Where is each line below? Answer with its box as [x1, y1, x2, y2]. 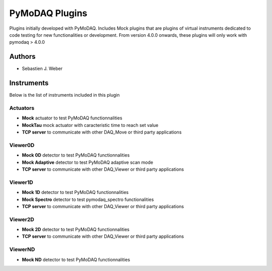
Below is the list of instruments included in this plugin [9, 92, 120, 98]
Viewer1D [9, 179, 34, 186]
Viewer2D [9, 216, 35, 223]
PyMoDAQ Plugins [9, 8, 88, 19]
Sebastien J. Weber [22, 65, 63, 72]
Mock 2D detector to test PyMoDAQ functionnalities [22, 227, 130, 233]
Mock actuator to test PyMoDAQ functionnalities [22, 115, 123, 121]
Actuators [9, 104, 35, 111]
